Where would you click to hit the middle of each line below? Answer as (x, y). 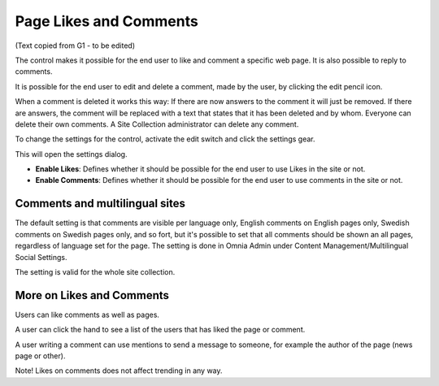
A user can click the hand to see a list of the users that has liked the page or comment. (160, 330)
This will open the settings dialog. (71, 154)
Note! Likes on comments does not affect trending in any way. (119, 371)
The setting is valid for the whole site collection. (95, 271)
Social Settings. (41, 257)
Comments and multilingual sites (100, 204)
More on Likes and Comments (92, 295)
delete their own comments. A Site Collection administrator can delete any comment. (157, 124)
